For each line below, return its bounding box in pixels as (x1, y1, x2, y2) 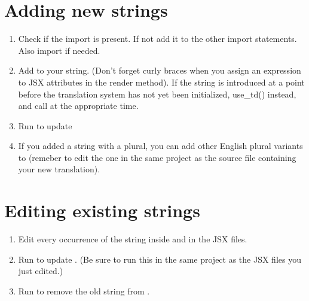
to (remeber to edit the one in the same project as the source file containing (18, 151, 296, 163)
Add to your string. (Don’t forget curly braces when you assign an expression (18, 64, 301, 77)
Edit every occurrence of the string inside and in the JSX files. (18, 233, 247, 245)
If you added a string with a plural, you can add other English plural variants (18, 139, 303, 152)
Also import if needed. (18, 44, 100, 56)
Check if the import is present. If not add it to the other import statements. (18, 32, 297, 45)
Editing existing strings (4, 198, 200, 223)
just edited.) (18, 264, 63, 277)
